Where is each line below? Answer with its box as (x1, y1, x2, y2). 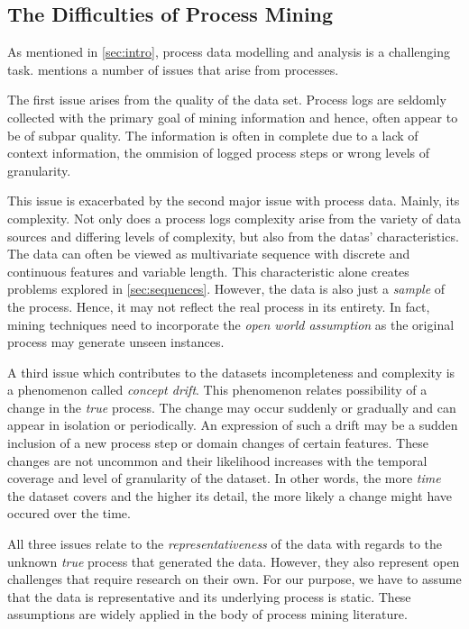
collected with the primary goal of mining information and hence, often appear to (7, 107, 458, 126)
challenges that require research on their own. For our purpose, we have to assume (7, 570, 462, 588)
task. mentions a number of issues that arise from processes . (7, 59, 339, 78)
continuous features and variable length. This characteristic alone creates (7, 261, 409, 280)
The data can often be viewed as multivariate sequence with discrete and (7, 244, 410, 263)
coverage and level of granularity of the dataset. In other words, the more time (7, 469, 441, 488)
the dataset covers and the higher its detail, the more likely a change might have (7, 486, 453, 505)
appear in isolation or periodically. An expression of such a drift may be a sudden (7, 415, 458, 434)
